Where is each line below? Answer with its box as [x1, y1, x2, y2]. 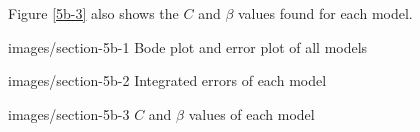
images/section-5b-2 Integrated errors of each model [8, 70, 327, 91]
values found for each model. [237, 3, 413, 23]
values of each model [188, 103, 315, 124]
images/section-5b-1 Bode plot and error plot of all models [8, 36, 368, 57]
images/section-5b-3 [8, 103, 130, 124]
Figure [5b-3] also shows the [8, 3, 179, 23]
